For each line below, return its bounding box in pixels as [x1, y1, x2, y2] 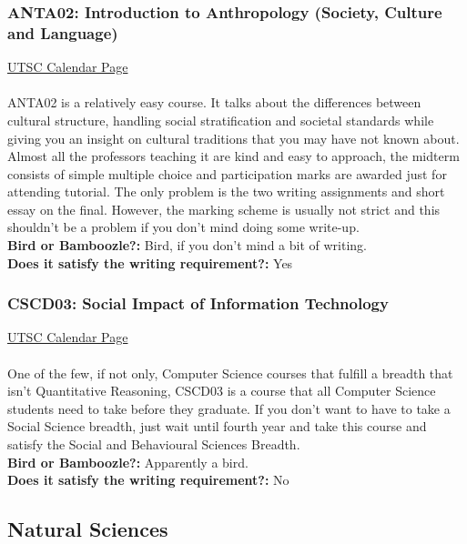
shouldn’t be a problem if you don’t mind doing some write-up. [7, 217, 360, 237]
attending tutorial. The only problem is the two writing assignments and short [7, 182, 445, 201]
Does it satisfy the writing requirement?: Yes [7, 253, 293, 272]
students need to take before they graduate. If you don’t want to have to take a [7, 398, 451, 418]
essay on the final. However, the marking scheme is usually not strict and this [7, 199, 441, 218]
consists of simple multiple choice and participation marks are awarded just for [7, 164, 447, 183]
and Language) [7, 21, 118, 44]
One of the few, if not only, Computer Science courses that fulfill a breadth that [7, 363, 453, 382]
